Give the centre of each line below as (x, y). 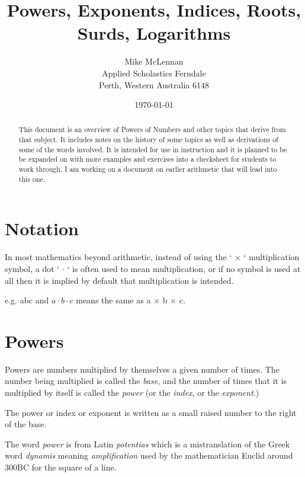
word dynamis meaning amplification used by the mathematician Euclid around (149, 455)
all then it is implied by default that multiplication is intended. (119, 280)
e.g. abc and (27, 300)
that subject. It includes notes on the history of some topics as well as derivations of (148, 140)
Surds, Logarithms (154, 33)
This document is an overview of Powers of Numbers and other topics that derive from (152, 129)
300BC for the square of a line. (61, 467)
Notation (42, 228)
